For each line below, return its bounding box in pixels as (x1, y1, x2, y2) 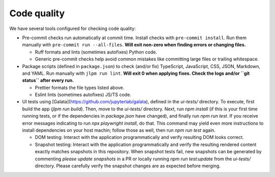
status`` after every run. (22, 77, 74, 83)
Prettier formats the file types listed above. (35, 84, 125, 91)
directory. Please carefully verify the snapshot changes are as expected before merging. (35, 163, 221, 169)
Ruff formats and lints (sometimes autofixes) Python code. (35, 49, 157, 55)
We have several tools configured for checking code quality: (9, 25, 136, 32)
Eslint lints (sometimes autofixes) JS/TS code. (35, 92, 131, 98)
